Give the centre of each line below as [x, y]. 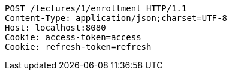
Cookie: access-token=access [73, 37]
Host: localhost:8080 [55, 28]
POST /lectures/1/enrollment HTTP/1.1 [96, 8]
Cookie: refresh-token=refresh [78, 47]
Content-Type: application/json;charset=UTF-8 [116, 18]
